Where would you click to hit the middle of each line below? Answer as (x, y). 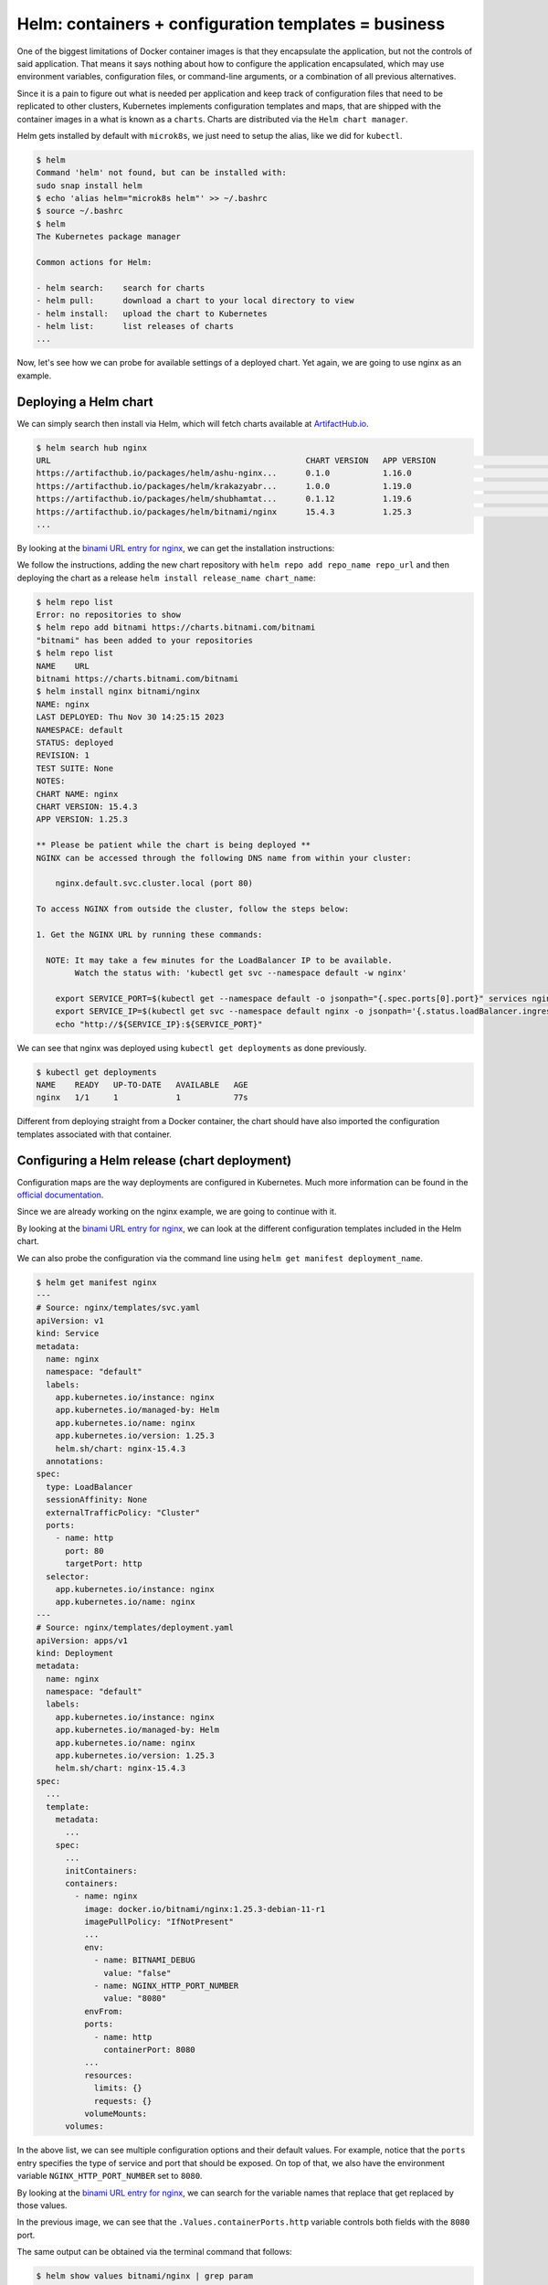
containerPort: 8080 (149, 2050)
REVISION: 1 (63, 755)
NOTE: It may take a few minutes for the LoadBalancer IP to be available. (219, 960)
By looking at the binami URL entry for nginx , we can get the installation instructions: (176, 547)
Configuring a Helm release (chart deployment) (154, 1160)
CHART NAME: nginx (77, 794)
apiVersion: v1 (70, 1320)
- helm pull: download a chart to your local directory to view (195, 301)
